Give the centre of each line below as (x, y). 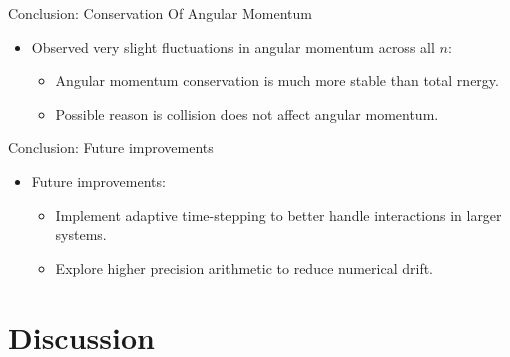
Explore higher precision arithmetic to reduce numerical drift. (244, 267)
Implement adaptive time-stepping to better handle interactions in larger (278, 214)
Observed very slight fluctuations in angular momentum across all (233, 46)
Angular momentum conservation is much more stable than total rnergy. (277, 80)
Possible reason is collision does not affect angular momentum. (247, 113)
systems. (81, 234)
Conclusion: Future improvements (111, 147)
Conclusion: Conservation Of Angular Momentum (160, 13)
